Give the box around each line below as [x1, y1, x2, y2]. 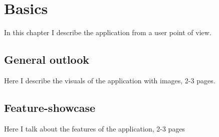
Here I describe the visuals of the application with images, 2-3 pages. [4, 75, 215, 85]
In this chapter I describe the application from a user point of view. [4, 27, 211, 38]
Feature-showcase [4, 99, 96, 115]
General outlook [4, 52, 90, 67]
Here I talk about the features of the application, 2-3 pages [4, 123, 185, 133]
